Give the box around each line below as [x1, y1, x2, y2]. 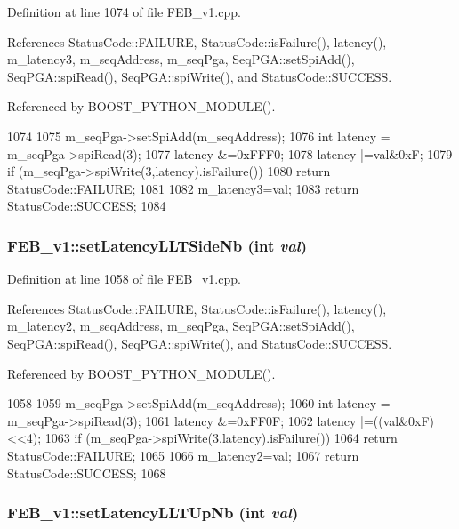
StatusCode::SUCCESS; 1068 [7, 463, 166, 482]
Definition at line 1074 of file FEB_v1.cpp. [7, 3, 241, 20]
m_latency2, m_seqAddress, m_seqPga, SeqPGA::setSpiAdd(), [7, 317, 355, 335]
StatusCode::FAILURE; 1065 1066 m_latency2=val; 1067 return [7, 445, 359, 464]
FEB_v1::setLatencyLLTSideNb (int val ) [7, 234, 308, 256]
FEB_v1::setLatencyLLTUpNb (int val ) [7, 501, 299, 524]
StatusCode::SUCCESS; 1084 [7, 196, 166, 215]
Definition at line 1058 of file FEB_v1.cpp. [7, 269, 241, 288]
